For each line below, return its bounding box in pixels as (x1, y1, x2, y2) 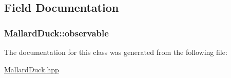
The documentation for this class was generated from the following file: (4, 47, 227, 57)
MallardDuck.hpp (4, 64, 59, 74)
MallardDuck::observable (4, 26, 109, 39)
